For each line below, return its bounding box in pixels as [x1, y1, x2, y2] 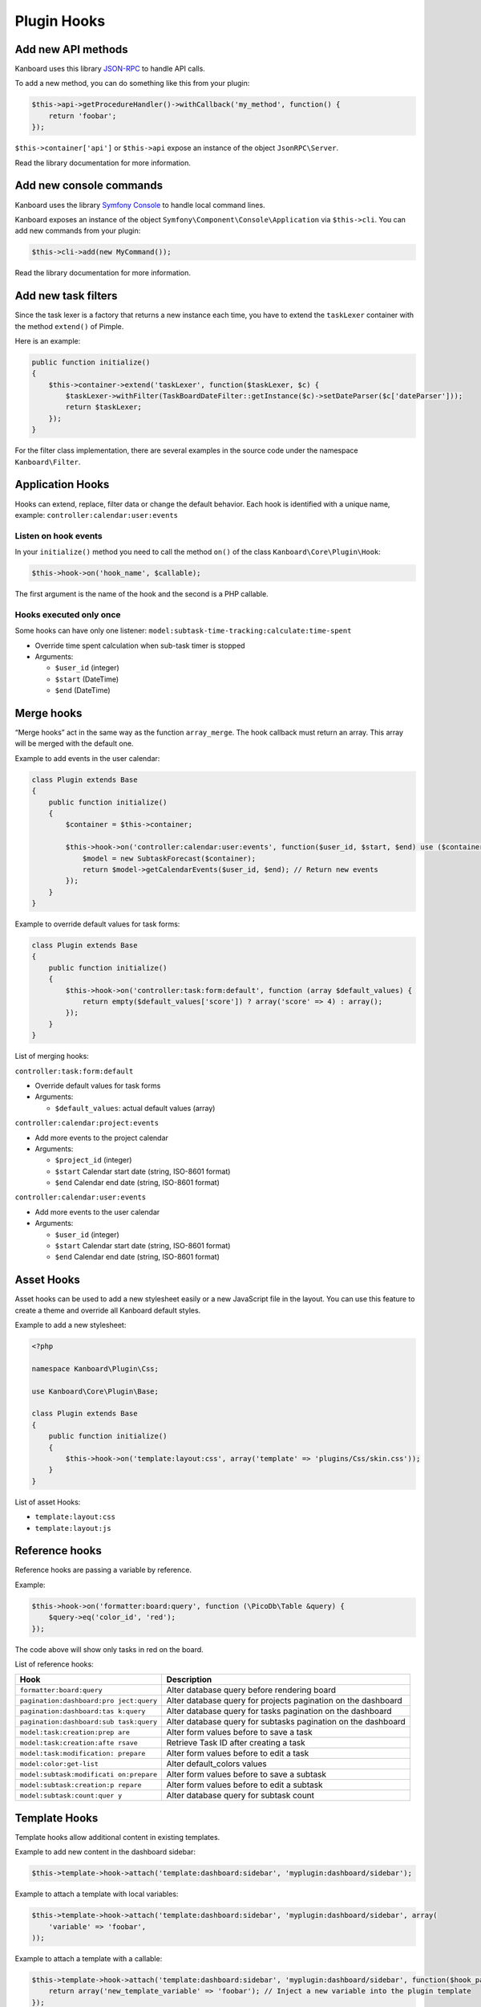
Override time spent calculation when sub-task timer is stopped [34, 641, 245, 650]
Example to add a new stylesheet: [14, 1321, 127, 1330]
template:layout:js [34, 1524, 111, 1533]
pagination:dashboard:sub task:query [19, 1717, 158, 1726]
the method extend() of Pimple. [14, 321, 124, 331]
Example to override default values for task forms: [14, 919, 180, 929]
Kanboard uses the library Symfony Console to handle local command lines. [14, 200, 265, 210]
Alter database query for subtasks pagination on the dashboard [166, 1716, 406, 1728]
